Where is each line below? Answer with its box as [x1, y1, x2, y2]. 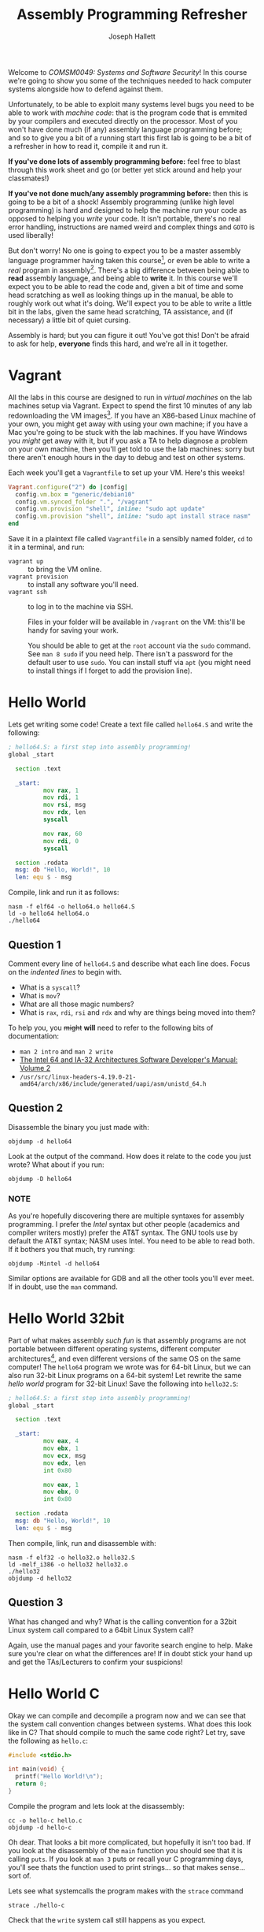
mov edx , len [42, 1459, 86, 1467]
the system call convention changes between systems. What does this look [8, 1719, 252, 1729]
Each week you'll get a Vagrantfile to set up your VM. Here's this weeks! [8, 467, 245, 477]
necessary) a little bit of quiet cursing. [8, 315, 131, 325]
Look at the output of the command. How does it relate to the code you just [8, 1151, 251, 1161]
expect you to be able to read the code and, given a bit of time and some [8, 282, 244, 292]
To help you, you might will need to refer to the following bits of [8, 1023, 214, 1032]
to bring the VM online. [27, 565, 102, 574]
